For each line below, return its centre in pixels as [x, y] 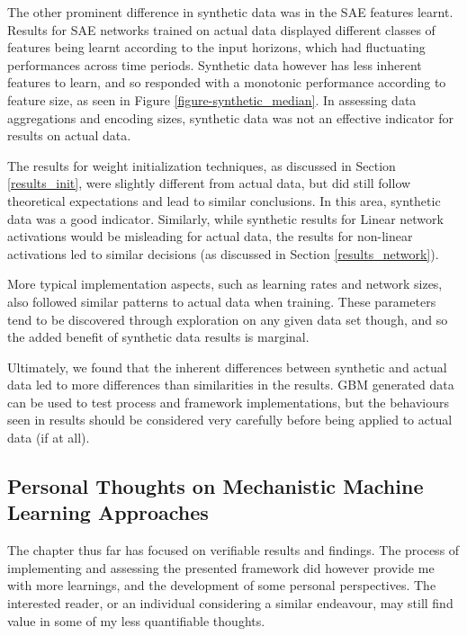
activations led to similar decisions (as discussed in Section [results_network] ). [223, 253]
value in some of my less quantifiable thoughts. [136, 620]
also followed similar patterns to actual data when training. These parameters [222, 301]
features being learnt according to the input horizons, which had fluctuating [216, 47]
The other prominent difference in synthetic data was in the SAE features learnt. [230, 12]
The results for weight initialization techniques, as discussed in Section [202, 165]
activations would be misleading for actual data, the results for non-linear [210, 236]
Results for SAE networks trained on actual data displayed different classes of [221, 29]
